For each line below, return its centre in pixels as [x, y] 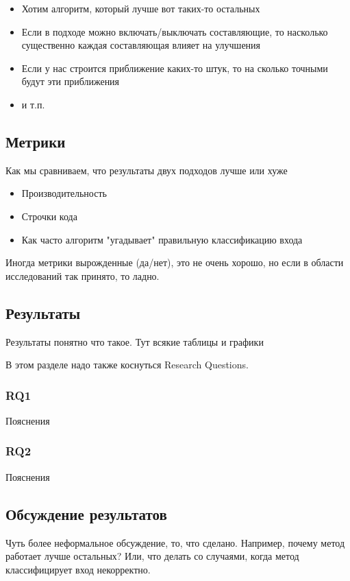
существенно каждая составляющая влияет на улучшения [141, 45]
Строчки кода [49, 216]
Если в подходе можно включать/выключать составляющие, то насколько [175, 31]
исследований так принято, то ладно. [83, 275]
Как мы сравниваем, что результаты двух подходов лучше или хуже [147, 170]
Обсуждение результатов [86, 513]
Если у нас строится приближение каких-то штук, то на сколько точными [175, 68]
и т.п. [33, 104]
